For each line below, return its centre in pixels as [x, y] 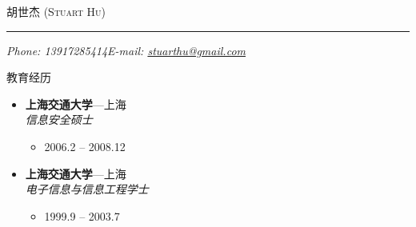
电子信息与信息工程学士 [87, 189]
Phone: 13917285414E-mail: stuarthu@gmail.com [126, 50]
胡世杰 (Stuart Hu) [56, 11]
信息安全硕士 [59, 119]
